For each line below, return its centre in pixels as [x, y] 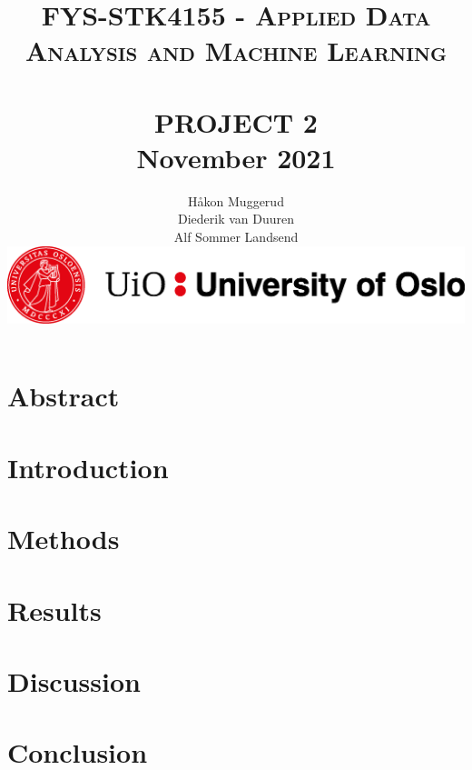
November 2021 [236, 157]
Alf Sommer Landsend [236, 237]
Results [54, 610]
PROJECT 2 [236, 121]
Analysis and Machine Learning [236, 50]
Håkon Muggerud [236, 200]
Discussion [74, 680]
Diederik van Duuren [236, 219]
